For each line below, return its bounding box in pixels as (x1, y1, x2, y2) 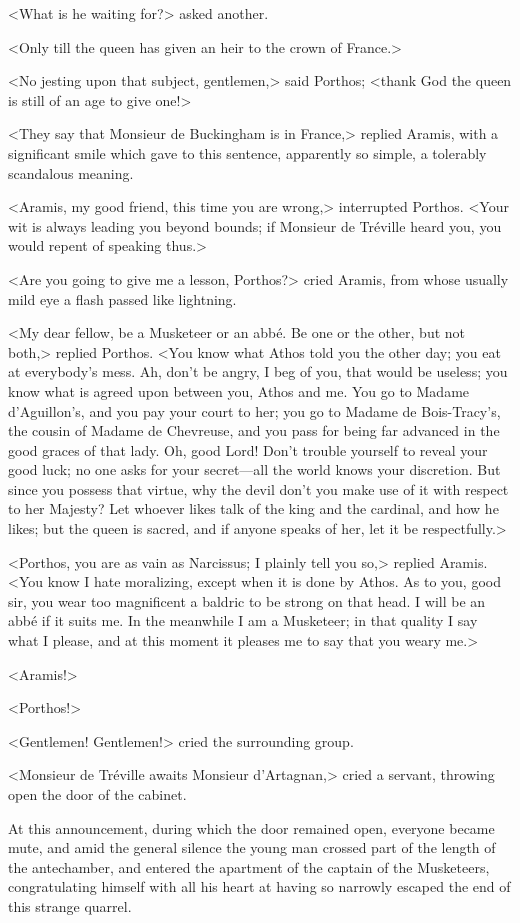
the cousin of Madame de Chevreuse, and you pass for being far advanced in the (8, 420, 500, 441)
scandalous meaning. (8, 162, 134, 183)
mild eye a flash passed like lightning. (8, 288, 237, 309)
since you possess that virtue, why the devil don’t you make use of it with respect (8, 478, 509, 499)
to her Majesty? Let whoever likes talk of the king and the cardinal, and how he (8, 498, 499, 519)
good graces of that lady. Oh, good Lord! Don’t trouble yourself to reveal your (8, 439, 488, 460)
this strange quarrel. (8, 895, 132, 916)
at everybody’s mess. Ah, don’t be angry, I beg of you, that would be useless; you (8, 361, 508, 382)
